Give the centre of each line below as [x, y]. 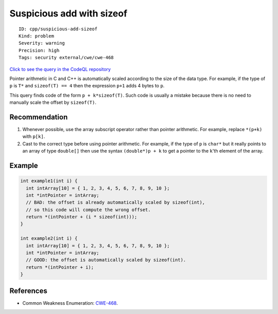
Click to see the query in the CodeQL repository [60, 69]
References [28, 291]
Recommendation [39, 117]
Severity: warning [42, 43]
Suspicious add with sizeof [68, 13]
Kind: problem [36, 36]
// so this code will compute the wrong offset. [89, 210]
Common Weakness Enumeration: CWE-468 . [70, 303]
